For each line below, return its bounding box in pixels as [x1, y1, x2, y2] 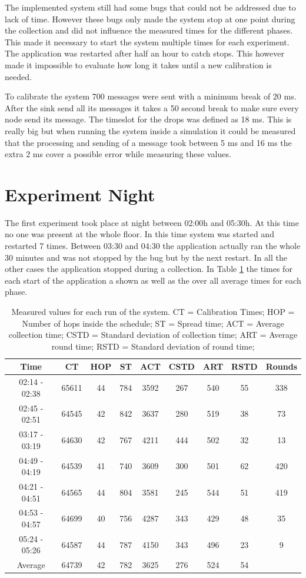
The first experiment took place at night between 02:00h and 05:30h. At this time [5, 216, 299, 228]
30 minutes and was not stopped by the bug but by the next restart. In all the [5, 251, 287, 263]
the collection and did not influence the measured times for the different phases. [5, 24, 293, 36]
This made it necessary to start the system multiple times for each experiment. [5, 35, 290, 48]
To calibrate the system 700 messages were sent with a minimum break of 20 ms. [5, 90, 297, 102]
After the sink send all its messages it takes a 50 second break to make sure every [5, 101, 299, 114]
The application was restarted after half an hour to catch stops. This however [5, 47, 285, 59]
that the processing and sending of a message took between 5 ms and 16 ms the [5, 136, 292, 148]
